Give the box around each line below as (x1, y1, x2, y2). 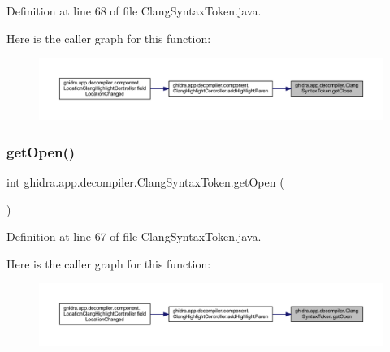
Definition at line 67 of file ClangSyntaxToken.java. (6, 228, 262, 245)
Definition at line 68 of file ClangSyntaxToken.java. (6, 2, 262, 19)
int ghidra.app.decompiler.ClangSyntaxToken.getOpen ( (6, 174, 284, 191)
